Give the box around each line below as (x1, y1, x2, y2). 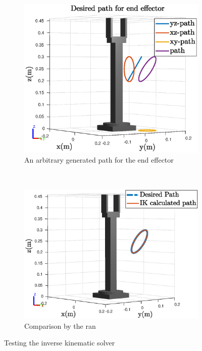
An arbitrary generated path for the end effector (24, 154, 174, 165)
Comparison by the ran (24, 320, 96, 331)
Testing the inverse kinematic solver (4, 337, 115, 348)
